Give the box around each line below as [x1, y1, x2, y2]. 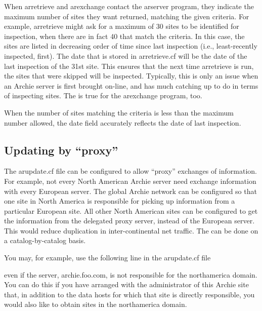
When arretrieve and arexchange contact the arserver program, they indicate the [4, 1, 254, 11]
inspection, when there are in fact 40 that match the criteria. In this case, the [4, 30, 245, 41]
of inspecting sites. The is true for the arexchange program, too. [4, 90, 202, 101]
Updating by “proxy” [4, 142, 118, 158]
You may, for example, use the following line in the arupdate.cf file [4, 252, 211, 263]
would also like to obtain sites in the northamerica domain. [4, 299, 187, 309]
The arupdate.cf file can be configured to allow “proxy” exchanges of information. [4, 166, 257, 176]
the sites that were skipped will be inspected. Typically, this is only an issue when [4, 70, 258, 81]
